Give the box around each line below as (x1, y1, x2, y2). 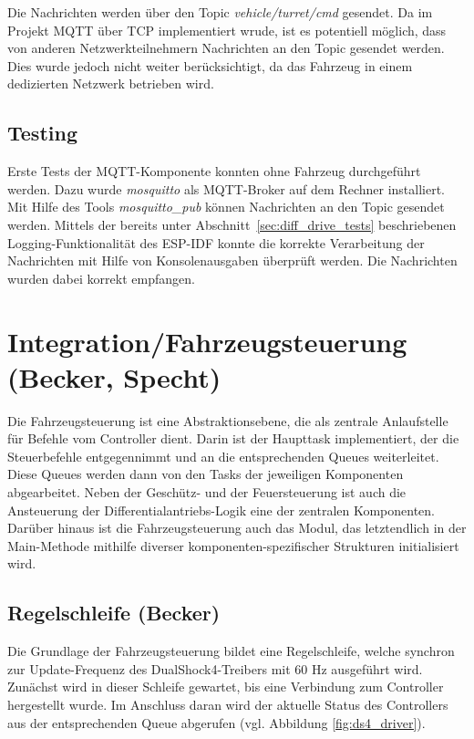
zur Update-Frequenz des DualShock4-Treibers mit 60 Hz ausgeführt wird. (7, 659, 423, 678)
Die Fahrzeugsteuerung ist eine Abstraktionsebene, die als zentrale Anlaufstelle (7, 411, 448, 430)
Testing (7, 119, 77, 147)
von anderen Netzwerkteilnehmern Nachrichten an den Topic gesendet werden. (7, 38, 445, 57)
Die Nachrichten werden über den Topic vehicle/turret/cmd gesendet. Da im (7, 3, 433, 21)
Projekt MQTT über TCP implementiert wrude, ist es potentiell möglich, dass (7, 20, 447, 39)
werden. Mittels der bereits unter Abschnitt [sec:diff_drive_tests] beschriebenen (7, 214, 457, 234)
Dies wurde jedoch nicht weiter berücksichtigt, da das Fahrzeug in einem (7, 56, 413, 75)
